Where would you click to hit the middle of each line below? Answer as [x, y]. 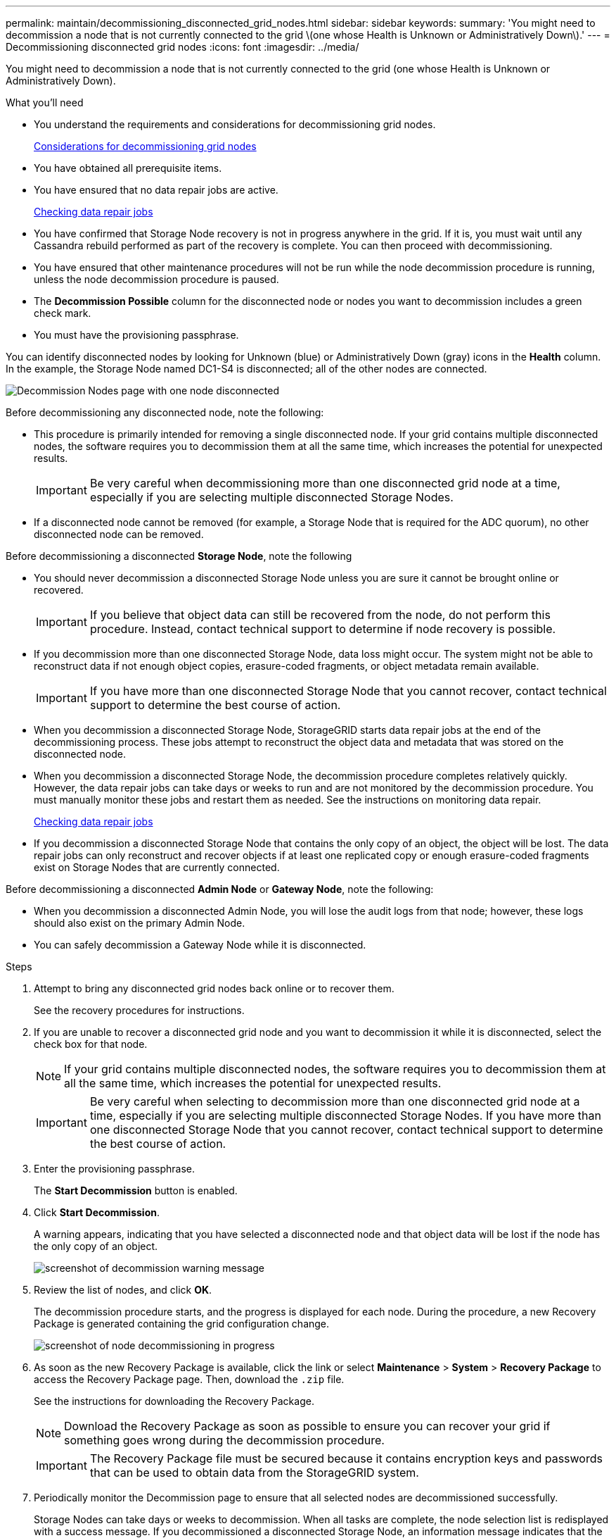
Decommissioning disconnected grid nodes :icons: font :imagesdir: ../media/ [182, 47]
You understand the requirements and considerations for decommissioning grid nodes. [235, 124]
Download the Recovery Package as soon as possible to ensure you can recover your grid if [307, 1426]
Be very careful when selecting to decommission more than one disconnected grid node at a [335, 1101]
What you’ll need [45, 102]
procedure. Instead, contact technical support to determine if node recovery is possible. [323, 629]
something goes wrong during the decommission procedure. [224, 1440]
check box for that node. [91, 1044]
